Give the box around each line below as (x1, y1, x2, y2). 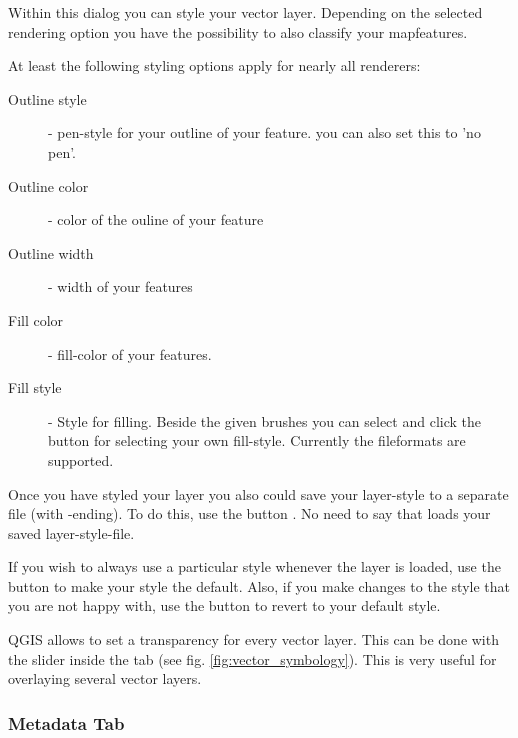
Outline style (8, 88, 87, 109)
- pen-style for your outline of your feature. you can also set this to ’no (48, 122, 481, 143)
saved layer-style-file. (8, 522, 135, 543)
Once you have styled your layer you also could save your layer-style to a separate (8, 483, 509, 504)
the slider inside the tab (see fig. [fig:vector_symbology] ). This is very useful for (8, 648, 497, 669)
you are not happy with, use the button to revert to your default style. (8, 595, 441, 616)
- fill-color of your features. (48, 343, 212, 364)
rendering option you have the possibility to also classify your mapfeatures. (8, 21, 468, 42)
